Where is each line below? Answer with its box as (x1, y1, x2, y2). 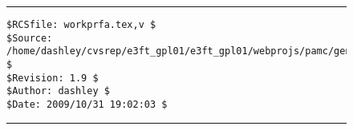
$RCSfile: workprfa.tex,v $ (6, 19, 156, 30)
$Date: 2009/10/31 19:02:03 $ (6, 98, 168, 110)
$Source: (6, 32, 53, 44)
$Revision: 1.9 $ (6, 72, 99, 84)
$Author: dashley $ (6, 85, 110, 97)
